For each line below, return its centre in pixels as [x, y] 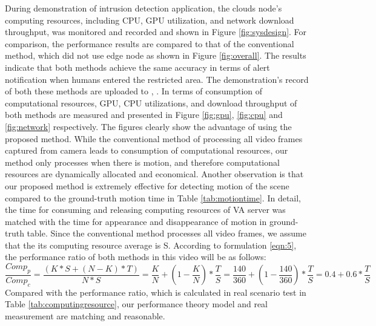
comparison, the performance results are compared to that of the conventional [150, 43]
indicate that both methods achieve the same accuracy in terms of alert [137, 67]
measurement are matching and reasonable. [85, 315]
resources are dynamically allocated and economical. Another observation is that [154, 174]
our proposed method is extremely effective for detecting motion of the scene [147, 185]
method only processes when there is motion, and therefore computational [142, 162]
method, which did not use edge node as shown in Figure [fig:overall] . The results [156, 55]
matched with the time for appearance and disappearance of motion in [136, 221]
